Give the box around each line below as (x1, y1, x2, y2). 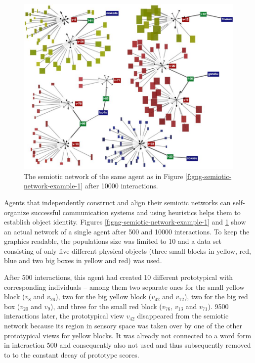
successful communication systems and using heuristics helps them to (31, 207, 241, 217)
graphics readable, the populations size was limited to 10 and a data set (4, 236, 221, 246)
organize (4, 207, 29, 217)
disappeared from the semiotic (137, 311, 229, 321)
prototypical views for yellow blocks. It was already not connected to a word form (4, 330, 252, 340)
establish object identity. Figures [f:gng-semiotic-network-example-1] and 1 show (4, 217, 246, 227)
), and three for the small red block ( (50, 301, 162, 311)
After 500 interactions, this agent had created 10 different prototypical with (4, 272, 233, 282)
